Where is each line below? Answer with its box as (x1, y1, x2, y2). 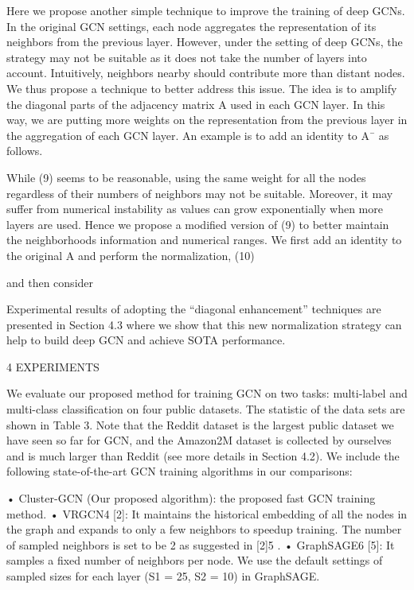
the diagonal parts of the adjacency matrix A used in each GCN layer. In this (6, 95, 385, 112)
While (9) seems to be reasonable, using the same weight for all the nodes (6, 169, 366, 185)
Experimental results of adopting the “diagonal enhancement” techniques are (6, 301, 381, 317)
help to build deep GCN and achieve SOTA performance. (6, 332, 286, 348)
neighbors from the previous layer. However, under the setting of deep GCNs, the (6, 33, 403, 50)
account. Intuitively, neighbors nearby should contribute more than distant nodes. (6, 64, 405, 81)
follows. (6, 142, 43, 159)
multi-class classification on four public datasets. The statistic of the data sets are (6, 401, 405, 417)
